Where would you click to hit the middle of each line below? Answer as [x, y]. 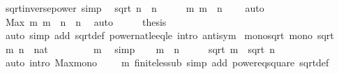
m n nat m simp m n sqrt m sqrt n [140, 49]
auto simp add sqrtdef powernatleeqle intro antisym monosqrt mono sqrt [169, 35]
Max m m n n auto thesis [86, 21]
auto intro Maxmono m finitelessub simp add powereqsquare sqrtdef [167, 62]
